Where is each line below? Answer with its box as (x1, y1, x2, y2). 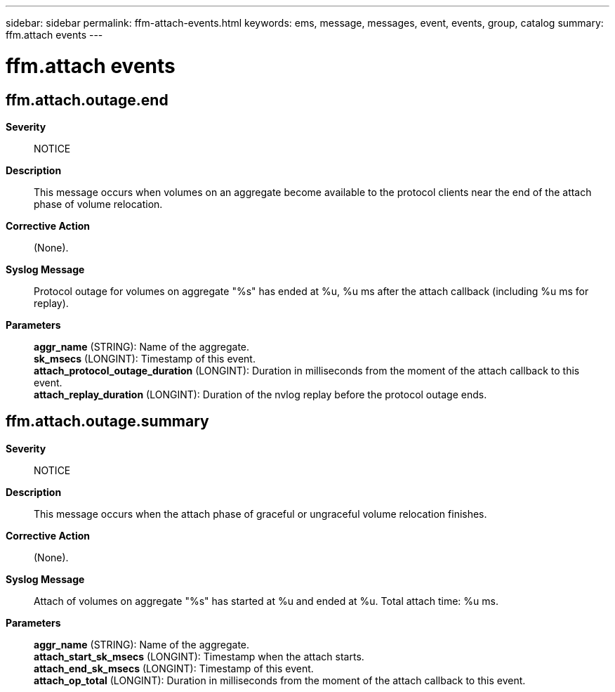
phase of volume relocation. (34, 197, 163, 210)
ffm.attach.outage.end (6, 91, 168, 109)
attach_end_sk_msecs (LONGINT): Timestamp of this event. (34, 662, 314, 674)
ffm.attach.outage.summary (6, 412, 209, 431)
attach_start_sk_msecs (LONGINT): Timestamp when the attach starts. (34, 650, 364, 662)
